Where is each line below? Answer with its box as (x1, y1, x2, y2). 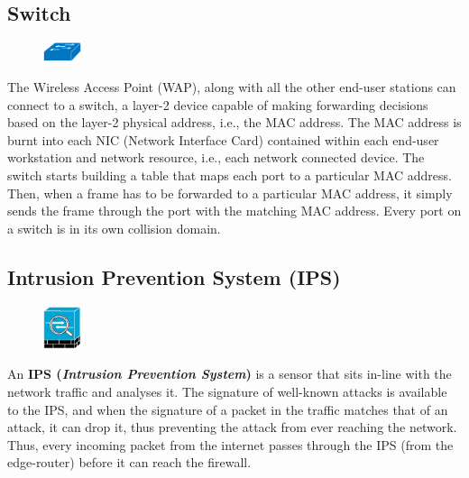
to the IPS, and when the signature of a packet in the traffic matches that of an (7, 400, 448, 418)
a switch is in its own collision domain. (7, 218, 221, 237)
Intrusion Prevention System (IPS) (7, 262, 341, 290)
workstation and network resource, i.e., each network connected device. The (7, 148, 425, 167)
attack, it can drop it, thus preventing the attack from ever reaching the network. (7, 418, 457, 437)
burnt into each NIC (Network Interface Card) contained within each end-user (7, 130, 439, 149)
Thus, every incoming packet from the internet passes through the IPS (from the (7, 435, 454, 454)
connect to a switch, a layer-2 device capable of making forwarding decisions (7, 95, 428, 114)
